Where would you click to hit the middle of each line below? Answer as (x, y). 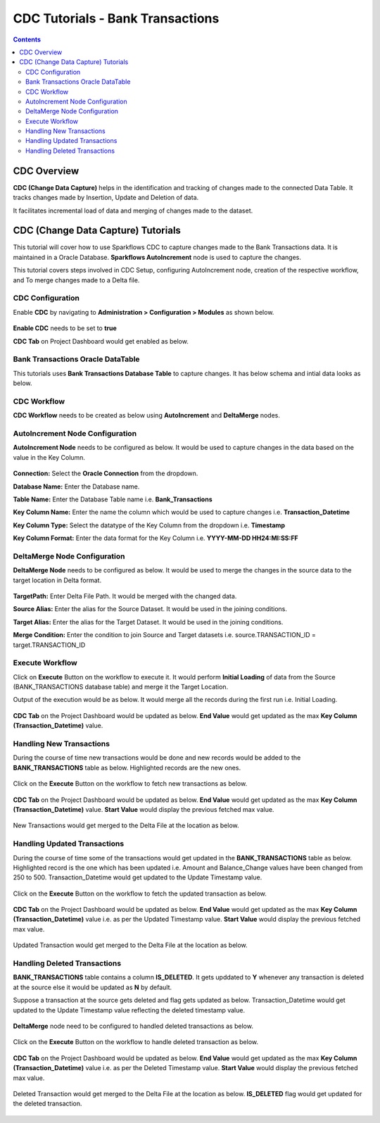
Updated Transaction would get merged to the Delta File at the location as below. (130, 945)
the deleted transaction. (47, 1104)
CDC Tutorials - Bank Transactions (116, 18)
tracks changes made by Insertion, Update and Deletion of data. (106, 198)
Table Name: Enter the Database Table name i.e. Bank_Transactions (113, 499)
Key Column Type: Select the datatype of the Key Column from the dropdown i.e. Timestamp (149, 525)
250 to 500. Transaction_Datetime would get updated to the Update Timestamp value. (138, 877)
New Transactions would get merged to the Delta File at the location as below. (126, 826)
